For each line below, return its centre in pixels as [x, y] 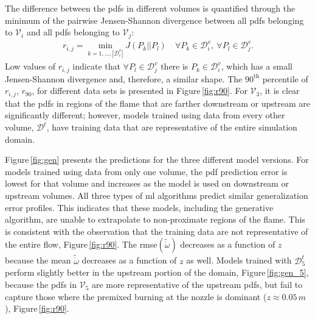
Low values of [30, 66]
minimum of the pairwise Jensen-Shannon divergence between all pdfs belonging [154, 20]
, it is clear [280, 91]
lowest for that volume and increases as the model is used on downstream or [147, 183]
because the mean [38, 260]
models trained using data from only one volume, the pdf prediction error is [146, 171]
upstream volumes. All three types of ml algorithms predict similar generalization [157, 195]
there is [175, 66]
